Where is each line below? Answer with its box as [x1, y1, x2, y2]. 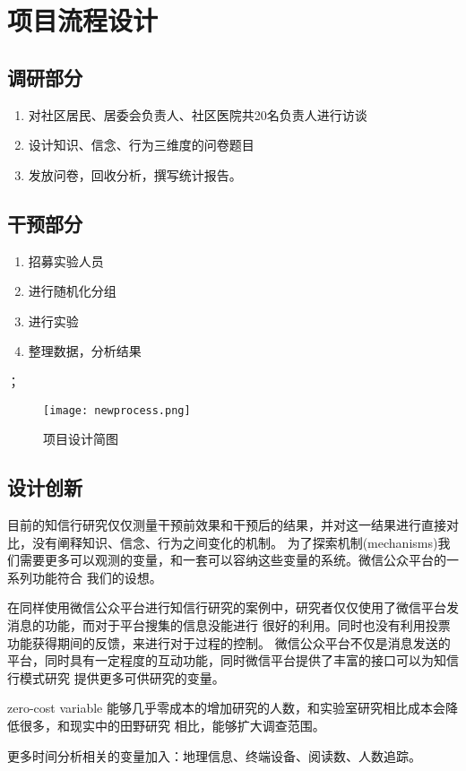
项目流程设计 [7, 2, 159, 39]
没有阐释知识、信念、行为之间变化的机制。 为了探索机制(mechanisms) [31, 533, 438, 551]
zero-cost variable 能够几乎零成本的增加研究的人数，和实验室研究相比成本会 [7, 698, 445, 717]
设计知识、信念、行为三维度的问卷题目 [28, 135, 255, 154]
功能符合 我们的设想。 [31, 567, 162, 586]
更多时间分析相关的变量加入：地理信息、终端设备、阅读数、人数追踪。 [7, 746, 421, 765]
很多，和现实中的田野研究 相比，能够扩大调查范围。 [19, 715, 325, 734]
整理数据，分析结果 [28, 342, 142, 360]
